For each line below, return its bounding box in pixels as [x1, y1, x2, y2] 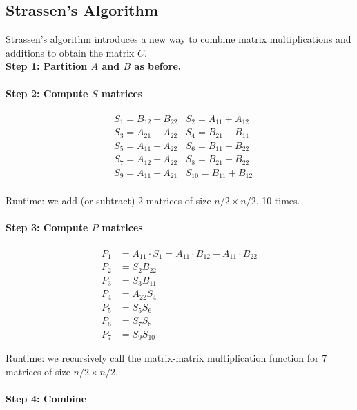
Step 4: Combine [6, 391, 87, 405]
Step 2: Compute [6, 86, 88, 100]
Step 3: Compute [6, 220, 88, 235]
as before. [134, 59, 182, 73]
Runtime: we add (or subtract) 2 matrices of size [6, 193, 211, 208]
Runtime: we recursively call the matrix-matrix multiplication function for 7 [6, 351, 327, 365]
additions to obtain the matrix [6, 45, 135, 59]
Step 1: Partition [6, 59, 88, 73]
